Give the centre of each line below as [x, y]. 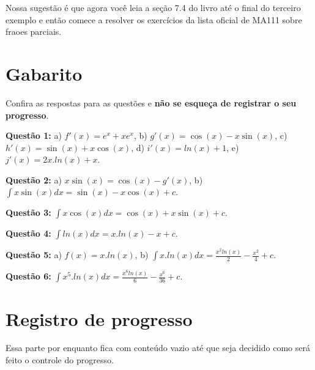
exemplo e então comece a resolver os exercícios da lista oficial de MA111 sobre [154, 19]
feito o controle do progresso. [60, 360]
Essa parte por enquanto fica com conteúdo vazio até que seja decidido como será [158, 348]
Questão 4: [28, 233]
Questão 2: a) [34, 179]
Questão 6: [28, 276]
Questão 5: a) [34, 255]
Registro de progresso [99, 318]
